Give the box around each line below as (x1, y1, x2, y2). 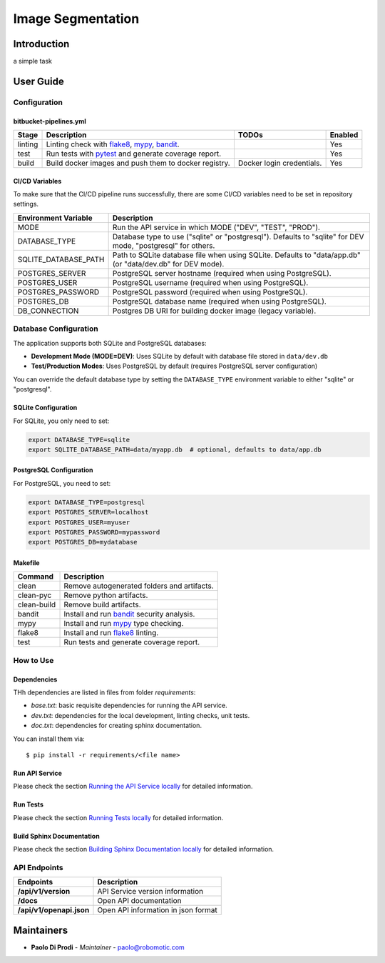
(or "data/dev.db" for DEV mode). (112, 259, 225, 269)
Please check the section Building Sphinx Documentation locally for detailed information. (13, 845, 274, 854)
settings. (13, 200, 39, 209)
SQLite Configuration (13, 404, 78, 412)
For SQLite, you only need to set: (13, 416, 110, 425)
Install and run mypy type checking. (63, 619, 184, 629)
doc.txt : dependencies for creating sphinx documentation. (31, 722, 202, 730)
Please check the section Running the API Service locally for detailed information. (13, 782, 253, 791)
